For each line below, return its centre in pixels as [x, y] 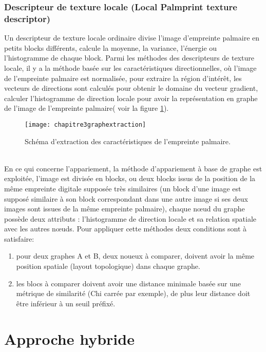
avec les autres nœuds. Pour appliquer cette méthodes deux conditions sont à [126, 229]
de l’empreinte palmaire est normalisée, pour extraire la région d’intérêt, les [123, 78]
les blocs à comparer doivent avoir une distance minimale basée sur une [129, 283]
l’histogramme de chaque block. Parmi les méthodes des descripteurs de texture [129, 58]
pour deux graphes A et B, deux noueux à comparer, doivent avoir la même [135, 256]
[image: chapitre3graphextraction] [85, 124]
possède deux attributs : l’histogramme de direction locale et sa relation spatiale [130, 218]
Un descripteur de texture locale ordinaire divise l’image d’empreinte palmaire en [132, 38]
